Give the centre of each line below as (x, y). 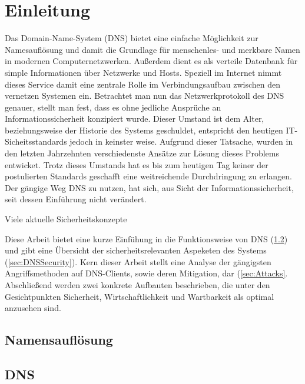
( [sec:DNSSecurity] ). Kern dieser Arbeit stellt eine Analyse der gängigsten (138, 261)
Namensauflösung (59, 340)
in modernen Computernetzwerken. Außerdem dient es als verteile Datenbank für (151, 61)
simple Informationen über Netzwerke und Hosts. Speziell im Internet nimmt (143, 72)
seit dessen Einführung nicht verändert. (76, 199)
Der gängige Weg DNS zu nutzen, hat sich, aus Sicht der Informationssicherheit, (149, 187)
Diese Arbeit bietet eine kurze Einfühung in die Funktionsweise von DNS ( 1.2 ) (146, 238)
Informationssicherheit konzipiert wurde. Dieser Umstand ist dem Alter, (135, 118)
